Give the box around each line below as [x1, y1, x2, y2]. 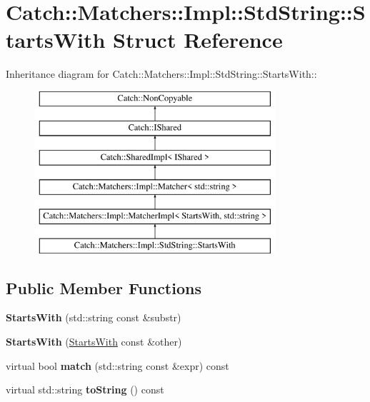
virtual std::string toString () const [6, 382, 164, 397]
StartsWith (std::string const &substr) [6, 310, 181, 325]
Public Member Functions [6, 276, 201, 298]
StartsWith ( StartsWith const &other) [6, 334, 182, 349]
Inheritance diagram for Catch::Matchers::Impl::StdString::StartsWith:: [6, 66, 317, 81]
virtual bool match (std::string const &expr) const [6, 358, 229, 373]
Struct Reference [113, 25, 283, 54]
